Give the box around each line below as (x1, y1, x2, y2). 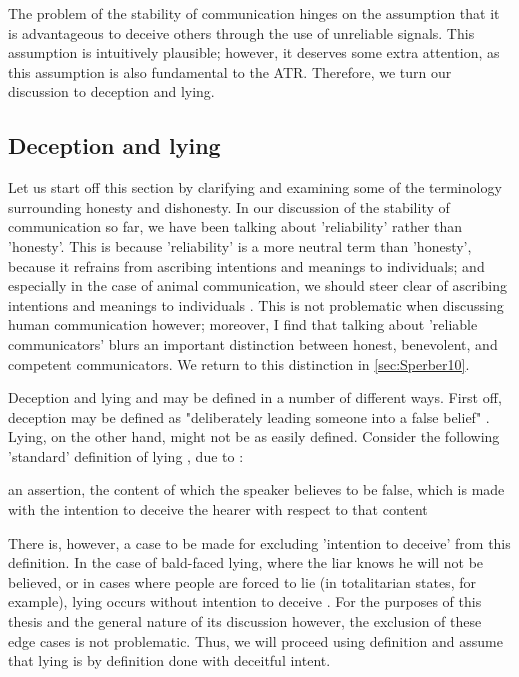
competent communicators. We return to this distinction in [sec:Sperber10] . (8, 353, 470, 374)
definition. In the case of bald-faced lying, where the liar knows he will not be (8, 552, 484, 573)
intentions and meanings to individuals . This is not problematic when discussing (8, 294, 504, 315)
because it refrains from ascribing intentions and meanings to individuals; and (8, 255, 485, 276)
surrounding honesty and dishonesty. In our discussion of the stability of (8, 196, 450, 217)
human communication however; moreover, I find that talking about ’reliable (8, 314, 478, 335)
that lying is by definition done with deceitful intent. (8, 650, 331, 671)
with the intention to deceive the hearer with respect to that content (8, 499, 428, 520)
